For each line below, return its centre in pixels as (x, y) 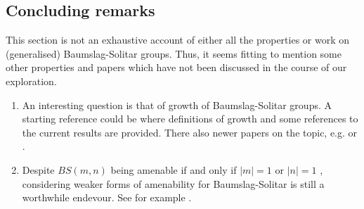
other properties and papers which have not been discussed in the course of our (176, 67)
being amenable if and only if (174, 169)
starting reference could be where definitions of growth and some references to (190, 119)
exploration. (31, 81)
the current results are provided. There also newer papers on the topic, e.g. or (190, 132)
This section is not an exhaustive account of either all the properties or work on (178, 40)
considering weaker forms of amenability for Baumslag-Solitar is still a (173, 183)
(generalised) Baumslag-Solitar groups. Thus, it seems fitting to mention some (174, 53)
